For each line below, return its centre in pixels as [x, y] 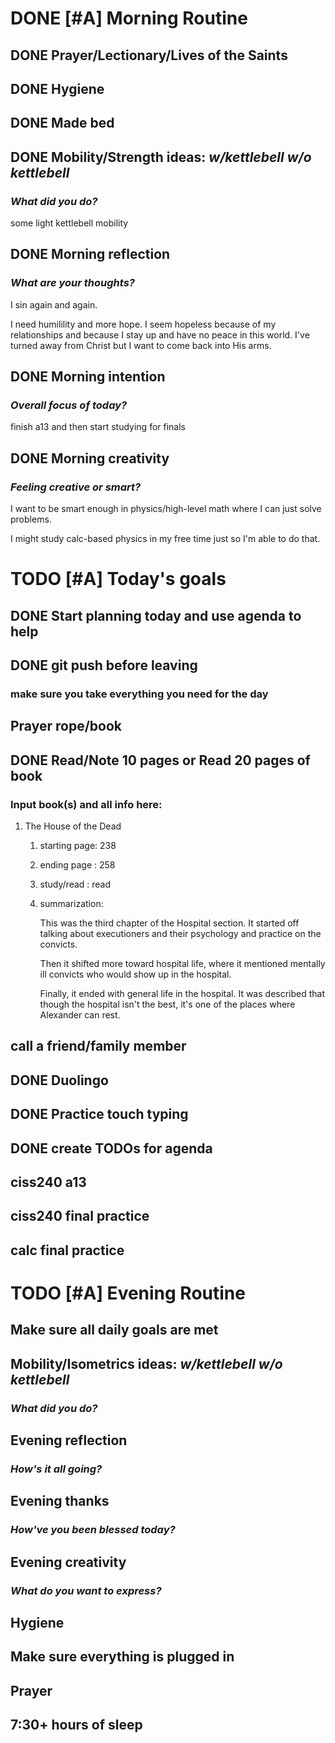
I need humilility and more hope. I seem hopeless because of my [143, 324]
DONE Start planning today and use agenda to [156, 615]
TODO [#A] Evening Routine [128, 1293]
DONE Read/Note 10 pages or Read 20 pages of [160, 760]
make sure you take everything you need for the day [139, 694]
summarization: [71, 904]
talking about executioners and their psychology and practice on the [180, 934]
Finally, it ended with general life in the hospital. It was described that [182, 994]
